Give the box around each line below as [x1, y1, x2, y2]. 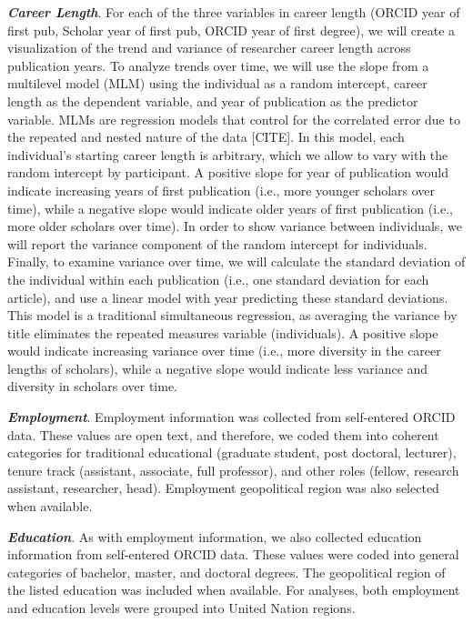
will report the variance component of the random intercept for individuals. [7, 234, 428, 253]
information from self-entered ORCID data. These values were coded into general [7, 545, 459, 564]
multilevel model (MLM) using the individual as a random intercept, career [7, 74, 428, 93]
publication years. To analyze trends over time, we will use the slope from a [7, 55, 429, 75]
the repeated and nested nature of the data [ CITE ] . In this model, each [7, 127, 405, 146]
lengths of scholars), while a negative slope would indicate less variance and [7, 358, 428, 377]
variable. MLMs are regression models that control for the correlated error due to [7, 109, 460, 128]
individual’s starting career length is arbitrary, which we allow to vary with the [7, 145, 448, 164]
